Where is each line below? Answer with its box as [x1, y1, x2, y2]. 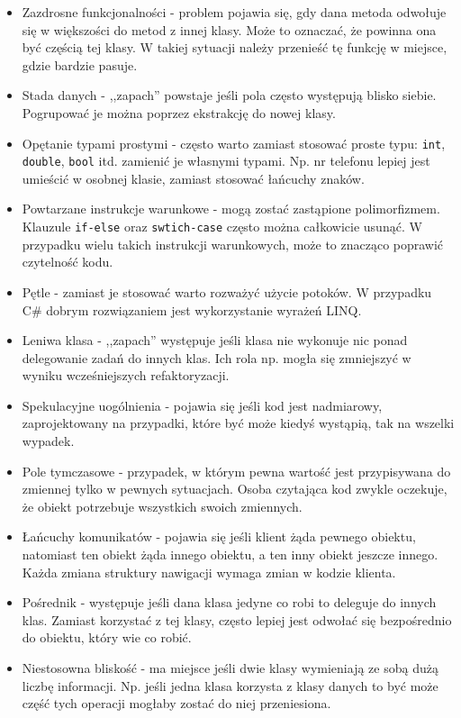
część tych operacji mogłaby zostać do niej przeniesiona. [22, 694, 331, 713]
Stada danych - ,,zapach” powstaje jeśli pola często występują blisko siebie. [22, 86, 437, 105]
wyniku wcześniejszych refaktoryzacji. [22, 366, 230, 385]
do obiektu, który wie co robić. [22, 628, 192, 647]
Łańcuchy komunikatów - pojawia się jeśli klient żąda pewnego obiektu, [22, 527, 416, 546]
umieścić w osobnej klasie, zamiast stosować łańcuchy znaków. [22, 168, 365, 187]
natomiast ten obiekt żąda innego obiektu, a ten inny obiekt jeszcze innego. [22, 545, 438, 564]
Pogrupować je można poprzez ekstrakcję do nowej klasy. [22, 103, 336, 122]
